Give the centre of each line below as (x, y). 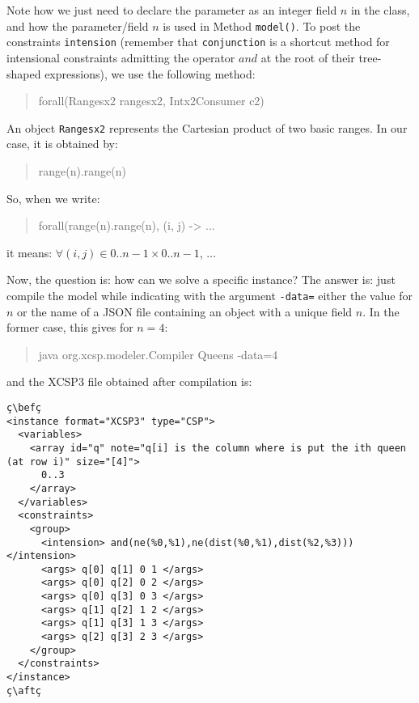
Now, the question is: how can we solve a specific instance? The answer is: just (201, 280)
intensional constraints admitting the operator (121, 57)
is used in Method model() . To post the (262, 25)
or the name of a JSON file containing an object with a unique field (185, 311)
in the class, (380, 10)
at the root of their (308, 57)
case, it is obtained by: (62, 144)
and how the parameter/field (78, 25)
